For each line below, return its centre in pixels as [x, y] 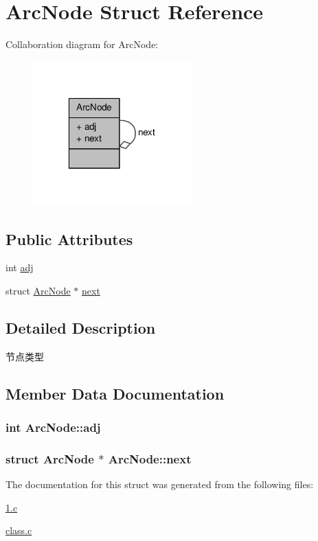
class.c [19, 530]
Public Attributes [69, 239]
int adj [20, 267]
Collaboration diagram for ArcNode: [82, 44]
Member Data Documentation [115, 393]
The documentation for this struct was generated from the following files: [160, 484]
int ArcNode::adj [53, 427]
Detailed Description [81, 327]
